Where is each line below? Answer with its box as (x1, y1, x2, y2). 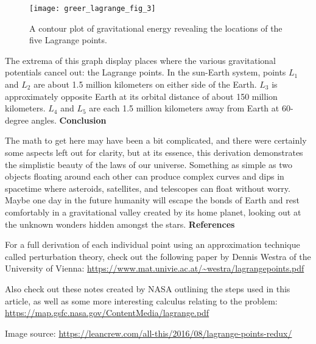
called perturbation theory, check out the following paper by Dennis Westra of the (5, 250, 311, 262)
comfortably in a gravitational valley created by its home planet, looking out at (5, 205, 301, 218)
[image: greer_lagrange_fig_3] (29, 4, 156, 13)
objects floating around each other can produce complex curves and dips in (5, 170, 284, 183)
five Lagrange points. (29, 33, 107, 46)
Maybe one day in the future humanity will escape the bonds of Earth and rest (5, 194, 300, 206)
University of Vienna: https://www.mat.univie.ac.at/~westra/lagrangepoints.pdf (5, 262, 304, 275)
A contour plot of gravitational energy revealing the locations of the (29, 21, 283, 34)
